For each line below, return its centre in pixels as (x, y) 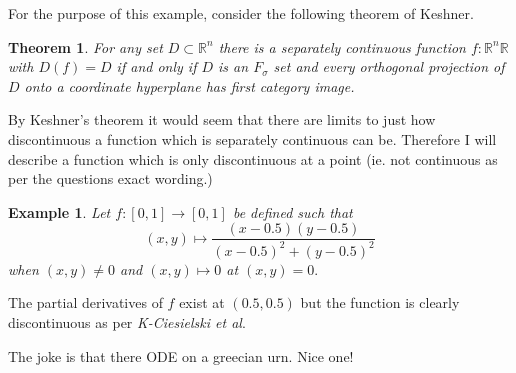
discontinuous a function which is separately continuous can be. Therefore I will (252, 138)
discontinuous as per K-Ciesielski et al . (127, 321)
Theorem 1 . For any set (85, 46)
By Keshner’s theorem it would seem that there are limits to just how (222, 119)
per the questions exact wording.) (110, 178)
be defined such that (292, 211)
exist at (202, 302)
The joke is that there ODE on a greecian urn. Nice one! (181, 355)
